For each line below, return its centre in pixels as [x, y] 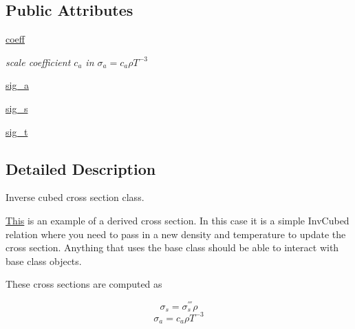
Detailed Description [81, 168]
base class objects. [44, 261]
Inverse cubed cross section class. [75, 197]
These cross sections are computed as [84, 284]
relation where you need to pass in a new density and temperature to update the [176, 234]
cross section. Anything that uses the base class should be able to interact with [172, 247]
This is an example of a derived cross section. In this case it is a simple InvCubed [177, 220]
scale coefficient [38, 62]
